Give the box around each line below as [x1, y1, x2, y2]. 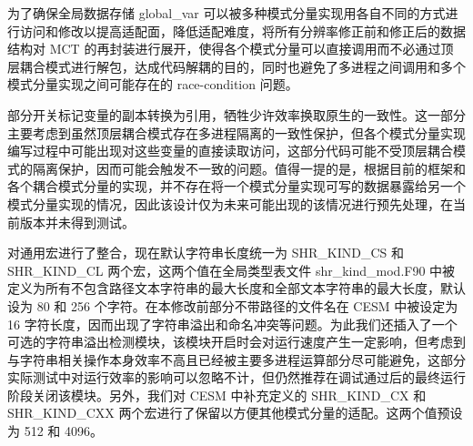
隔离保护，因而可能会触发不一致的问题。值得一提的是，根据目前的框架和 [32, 158, 466, 177]
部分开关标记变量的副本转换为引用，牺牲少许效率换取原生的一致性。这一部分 [7, 105, 466, 124]
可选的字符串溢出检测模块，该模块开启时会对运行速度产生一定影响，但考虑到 [7, 332, 466, 351]
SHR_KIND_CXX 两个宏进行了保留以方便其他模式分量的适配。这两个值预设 [7, 403, 463, 422]
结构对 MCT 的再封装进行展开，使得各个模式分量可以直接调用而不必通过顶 [7, 39, 454, 58]
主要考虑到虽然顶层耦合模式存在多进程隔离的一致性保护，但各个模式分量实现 [7, 123, 466, 142]
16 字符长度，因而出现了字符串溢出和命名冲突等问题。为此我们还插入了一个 [7, 314, 458, 333]
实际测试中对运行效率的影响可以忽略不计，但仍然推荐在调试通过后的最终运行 [7, 368, 466, 387]
